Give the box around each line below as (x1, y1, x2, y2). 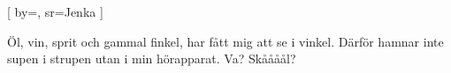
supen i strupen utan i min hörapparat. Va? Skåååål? (7, 49, 296, 68)
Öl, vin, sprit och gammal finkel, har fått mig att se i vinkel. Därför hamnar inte (7, 32, 444, 50)
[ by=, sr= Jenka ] (7, 3, 103, 20)
